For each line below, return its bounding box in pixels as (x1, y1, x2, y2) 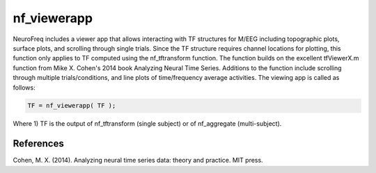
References (13, 138, 64, 149)
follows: (13, 83, 36, 92)
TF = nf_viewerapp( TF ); (27, 101, 116, 110)
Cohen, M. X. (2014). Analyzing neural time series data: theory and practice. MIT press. (13, 156, 264, 165)
